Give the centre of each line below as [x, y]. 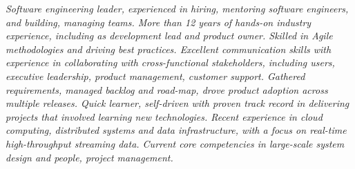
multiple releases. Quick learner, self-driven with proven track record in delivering [177, 103]
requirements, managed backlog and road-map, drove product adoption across [167, 89]
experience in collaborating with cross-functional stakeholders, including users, [170, 62]
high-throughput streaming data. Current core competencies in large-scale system [175, 143]
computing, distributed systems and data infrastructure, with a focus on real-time [176, 130]
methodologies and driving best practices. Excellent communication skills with [169, 49]
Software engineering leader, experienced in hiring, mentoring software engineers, [177, 8]
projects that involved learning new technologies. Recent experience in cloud [164, 116]
